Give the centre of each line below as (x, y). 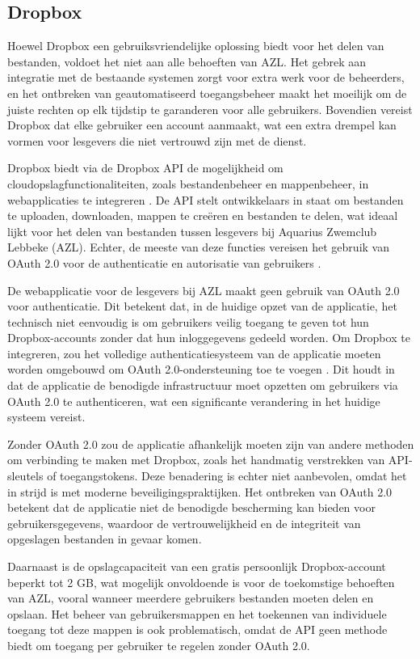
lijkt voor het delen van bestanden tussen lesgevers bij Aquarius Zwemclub (192, 231)
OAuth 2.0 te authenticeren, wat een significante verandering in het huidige (194, 401)
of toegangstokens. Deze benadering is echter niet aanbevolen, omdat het (227, 476)
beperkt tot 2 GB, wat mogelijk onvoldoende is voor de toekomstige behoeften (201, 582)
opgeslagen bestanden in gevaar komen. (105, 539)
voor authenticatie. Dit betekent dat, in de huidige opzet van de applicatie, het (202, 306)
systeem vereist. (46, 417)
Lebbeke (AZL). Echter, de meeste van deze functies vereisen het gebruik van (198, 247)
